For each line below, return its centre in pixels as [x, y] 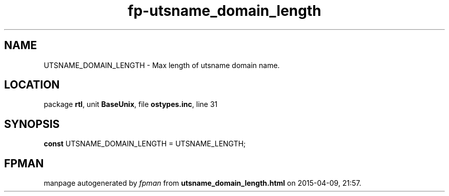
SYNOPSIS [32, 124]
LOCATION [32, 85]
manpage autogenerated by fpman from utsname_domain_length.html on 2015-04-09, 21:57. [202, 183]
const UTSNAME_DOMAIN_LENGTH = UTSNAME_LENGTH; [145, 144]
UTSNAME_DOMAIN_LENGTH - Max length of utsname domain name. [162, 65]
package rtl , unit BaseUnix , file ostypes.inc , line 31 [131, 104]
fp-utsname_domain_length [224, 11]
